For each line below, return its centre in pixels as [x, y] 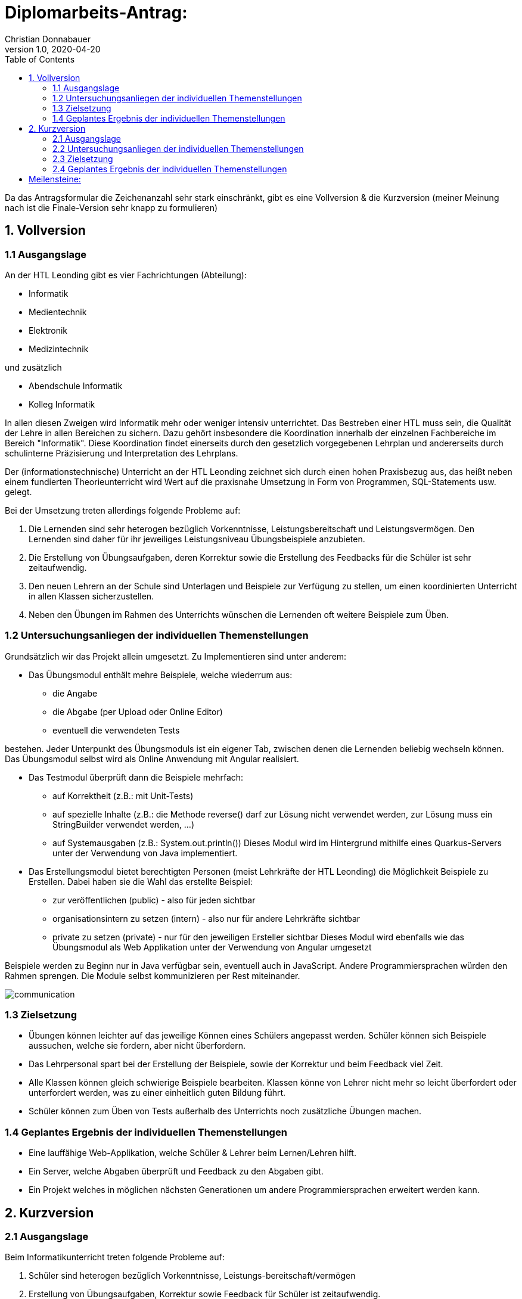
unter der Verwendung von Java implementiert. [145, 853]
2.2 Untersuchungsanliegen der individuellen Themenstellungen [178, 148]
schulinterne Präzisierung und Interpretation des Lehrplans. [122, 453]
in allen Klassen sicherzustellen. [91, 596]
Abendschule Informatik [76, 386]
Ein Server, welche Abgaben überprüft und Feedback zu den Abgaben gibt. [176, 1171]
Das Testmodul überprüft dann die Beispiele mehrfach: [136, 777]
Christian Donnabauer [48, 39]
